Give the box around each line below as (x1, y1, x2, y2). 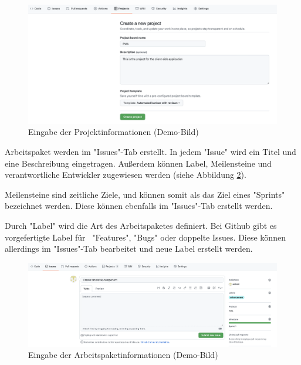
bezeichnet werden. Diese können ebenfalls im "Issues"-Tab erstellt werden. (5, 200, 273, 212)
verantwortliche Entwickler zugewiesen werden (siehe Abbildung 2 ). (5, 168, 246, 181)
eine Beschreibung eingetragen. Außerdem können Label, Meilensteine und (5, 157, 272, 169)
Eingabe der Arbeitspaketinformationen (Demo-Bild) (28, 349, 218, 361)
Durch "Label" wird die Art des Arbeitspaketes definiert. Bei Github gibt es (5, 219, 277, 232)
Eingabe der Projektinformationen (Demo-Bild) (28, 126, 199, 138)
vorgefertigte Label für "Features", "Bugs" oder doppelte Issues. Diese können (5, 231, 286, 243)
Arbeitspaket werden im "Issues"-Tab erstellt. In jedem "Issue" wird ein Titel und (5, 146, 296, 158)
